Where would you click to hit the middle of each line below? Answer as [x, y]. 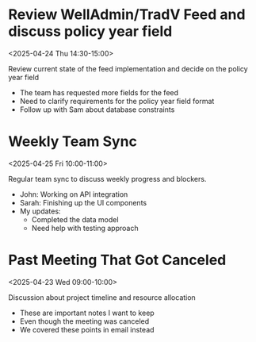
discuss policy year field [90, 31]
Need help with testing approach [85, 228]
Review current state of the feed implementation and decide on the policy [128, 68]
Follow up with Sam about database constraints [97, 110]
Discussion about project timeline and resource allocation [102, 297]
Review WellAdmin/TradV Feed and [127, 15]
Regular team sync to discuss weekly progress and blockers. [107, 179]
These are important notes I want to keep [87, 313]
